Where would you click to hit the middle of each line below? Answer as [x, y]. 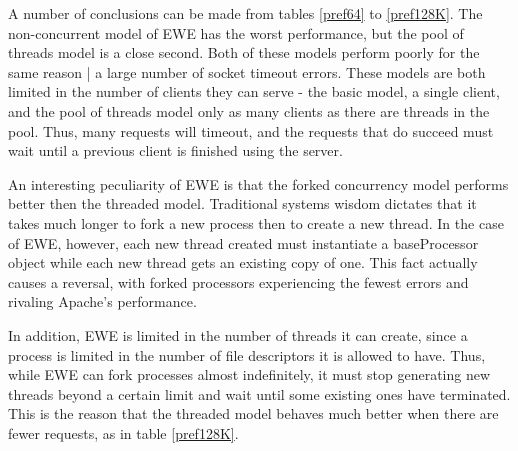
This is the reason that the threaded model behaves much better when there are [253, 413]
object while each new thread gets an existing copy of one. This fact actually [243, 262]
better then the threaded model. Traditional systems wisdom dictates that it [242, 203]
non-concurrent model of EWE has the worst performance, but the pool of [236, 32]
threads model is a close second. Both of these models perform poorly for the [244, 52]
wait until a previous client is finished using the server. [175, 150]
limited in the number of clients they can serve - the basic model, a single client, [254, 91]
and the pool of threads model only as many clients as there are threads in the [249, 110]
